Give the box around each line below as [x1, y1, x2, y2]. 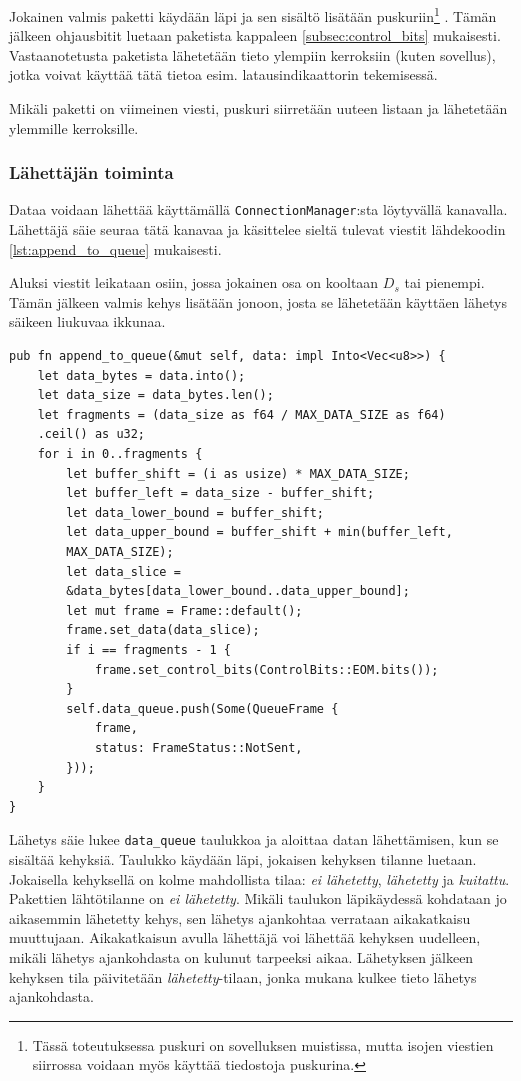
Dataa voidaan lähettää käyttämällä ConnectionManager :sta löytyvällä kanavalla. [9, 199, 508, 220]
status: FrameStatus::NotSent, [94, 740, 303, 755]
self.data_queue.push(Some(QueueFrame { [66, 701, 339, 716]
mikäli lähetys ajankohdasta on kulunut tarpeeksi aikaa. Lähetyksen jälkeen [9, 946, 474, 967]
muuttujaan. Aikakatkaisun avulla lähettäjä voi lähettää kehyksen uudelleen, [9, 927, 481, 948]
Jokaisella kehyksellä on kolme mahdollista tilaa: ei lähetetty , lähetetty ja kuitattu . [9, 868, 510, 889]
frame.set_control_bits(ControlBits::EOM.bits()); [94, 662, 439, 677]
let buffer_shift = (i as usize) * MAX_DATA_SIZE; [66, 466, 410, 481]
